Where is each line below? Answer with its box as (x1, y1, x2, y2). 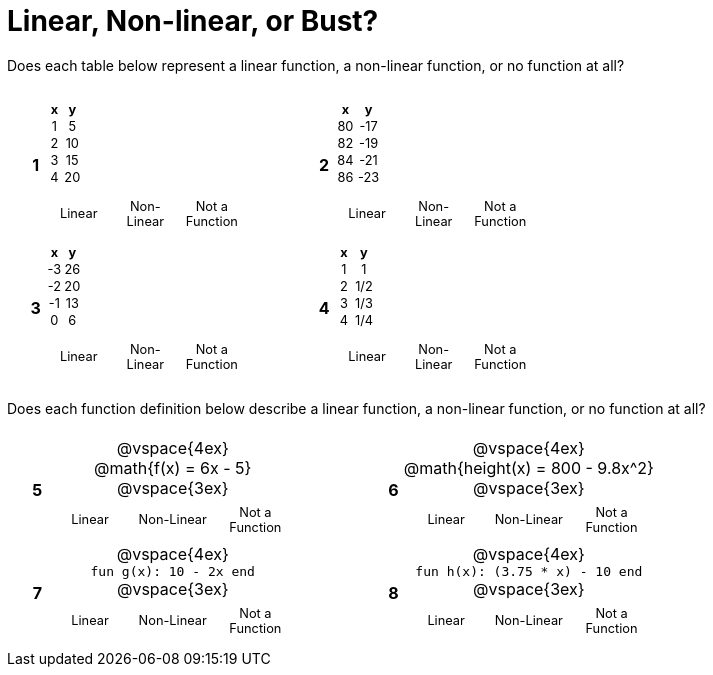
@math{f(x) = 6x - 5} (94, 457, 252, 478)
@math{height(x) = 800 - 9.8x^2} (403, 457, 654, 478)
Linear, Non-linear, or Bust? (7, 4, 379, 38)
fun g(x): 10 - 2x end (90, 563, 255, 579)
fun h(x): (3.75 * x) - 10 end (415, 563, 643, 579)
